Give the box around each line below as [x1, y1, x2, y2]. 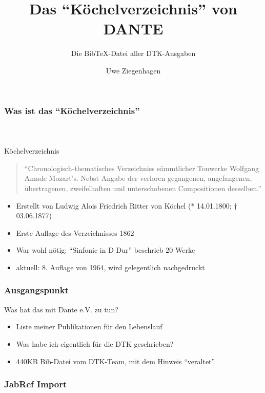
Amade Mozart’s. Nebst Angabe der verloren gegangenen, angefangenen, [24, 173, 252, 183]
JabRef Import [4, 378, 67, 390]
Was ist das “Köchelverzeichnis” [4, 104, 140, 117]
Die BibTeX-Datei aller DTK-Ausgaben [71, 48, 196, 59]
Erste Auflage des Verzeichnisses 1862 [16, 227, 134, 238]
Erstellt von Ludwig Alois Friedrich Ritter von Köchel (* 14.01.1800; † [16, 200, 237, 211]
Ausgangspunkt [4, 284, 69, 296]
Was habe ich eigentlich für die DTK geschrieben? [16, 338, 174, 349]
